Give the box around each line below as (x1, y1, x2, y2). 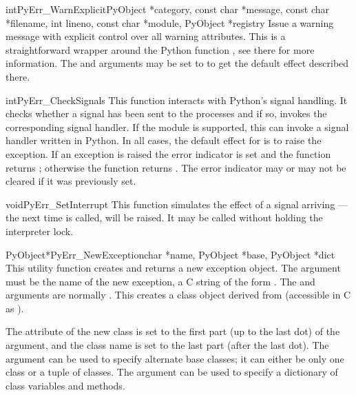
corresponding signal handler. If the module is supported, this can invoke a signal (6, 119, 349, 134)
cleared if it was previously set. (6, 174, 136, 188)
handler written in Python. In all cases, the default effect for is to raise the (6, 133, 322, 148)
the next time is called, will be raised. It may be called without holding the (6, 210, 323, 225)
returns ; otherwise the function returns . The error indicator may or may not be (6, 160, 346, 174)
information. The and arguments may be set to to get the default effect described (6, 56, 349, 70)
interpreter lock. (6, 223, 74, 238)
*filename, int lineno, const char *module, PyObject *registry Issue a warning (6, 15, 334, 30)
